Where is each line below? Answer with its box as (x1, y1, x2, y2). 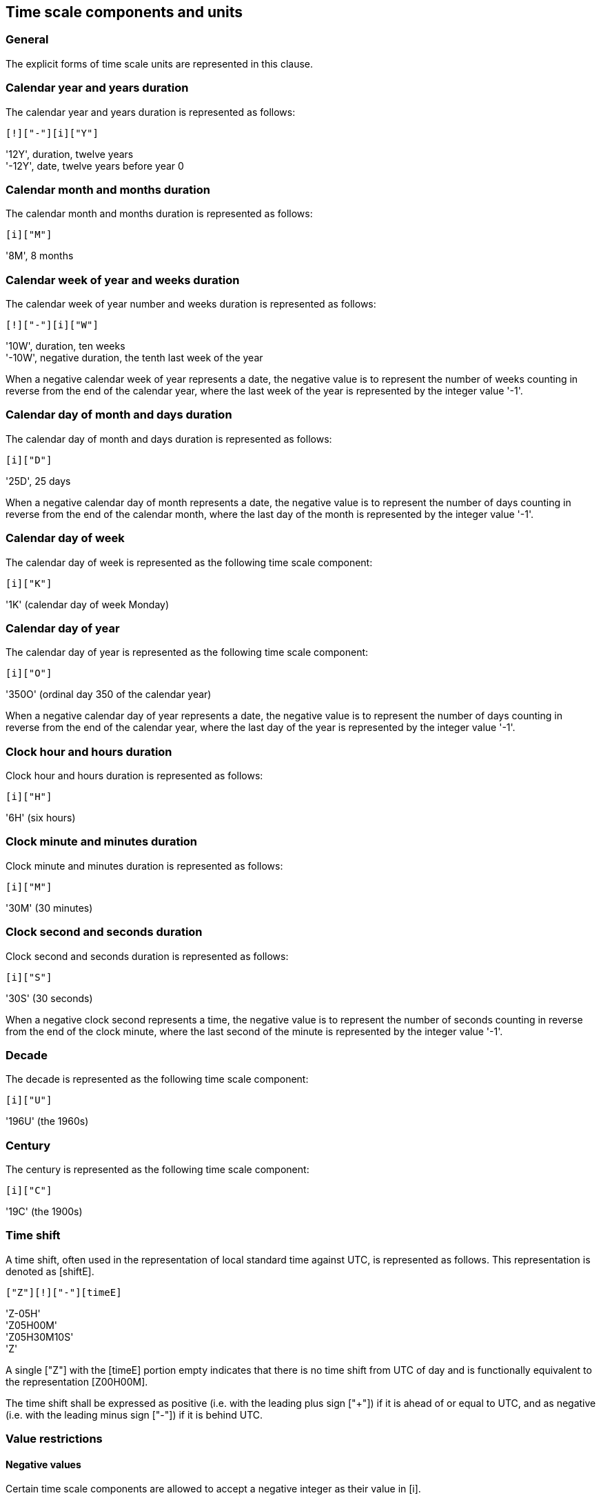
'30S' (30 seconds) (6, 992, 93, 1004)
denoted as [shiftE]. (6, 1265, 94, 1277)
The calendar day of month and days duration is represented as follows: (6, 432, 332, 445)
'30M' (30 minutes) (6, 901, 93, 914)
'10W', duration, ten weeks (6, 340, 125, 352)
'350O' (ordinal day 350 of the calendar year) (6, 688, 212, 701)
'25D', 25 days (6, 474, 71, 487)
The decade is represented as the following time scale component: (6, 1073, 309, 1086)
